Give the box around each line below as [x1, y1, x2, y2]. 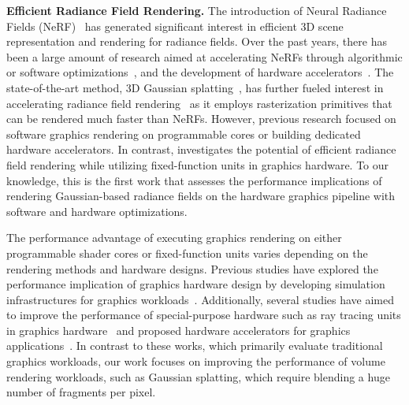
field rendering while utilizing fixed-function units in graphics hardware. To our [6, 156, 389, 173]
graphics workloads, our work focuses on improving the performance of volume [6, 353, 385, 370]
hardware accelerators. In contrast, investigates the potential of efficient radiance [6, 141, 396, 158]
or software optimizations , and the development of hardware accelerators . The [6, 64, 394, 80]
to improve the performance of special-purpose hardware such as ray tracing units [6, 307, 401, 323]
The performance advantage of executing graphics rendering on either [6, 229, 342, 246]
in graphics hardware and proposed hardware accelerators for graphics [6, 321, 351, 338]
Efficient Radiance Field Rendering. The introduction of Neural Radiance [6, 2, 387, 18]
